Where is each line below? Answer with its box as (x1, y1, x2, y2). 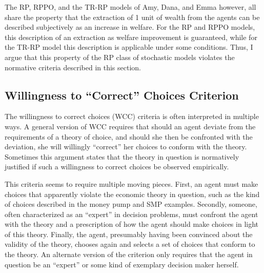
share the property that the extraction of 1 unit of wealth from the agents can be (5, 11, 260, 22)
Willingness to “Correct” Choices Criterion (5, 87, 239, 103)
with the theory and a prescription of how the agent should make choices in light (5, 219, 259, 229)
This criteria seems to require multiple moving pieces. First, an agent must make (5, 178, 258, 189)
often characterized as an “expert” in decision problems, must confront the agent (5, 208, 258, 219)
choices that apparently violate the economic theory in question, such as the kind (5, 188, 260, 199)
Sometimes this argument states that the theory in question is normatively (5, 151, 239, 162)
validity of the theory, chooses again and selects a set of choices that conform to (5, 239, 255, 249)
